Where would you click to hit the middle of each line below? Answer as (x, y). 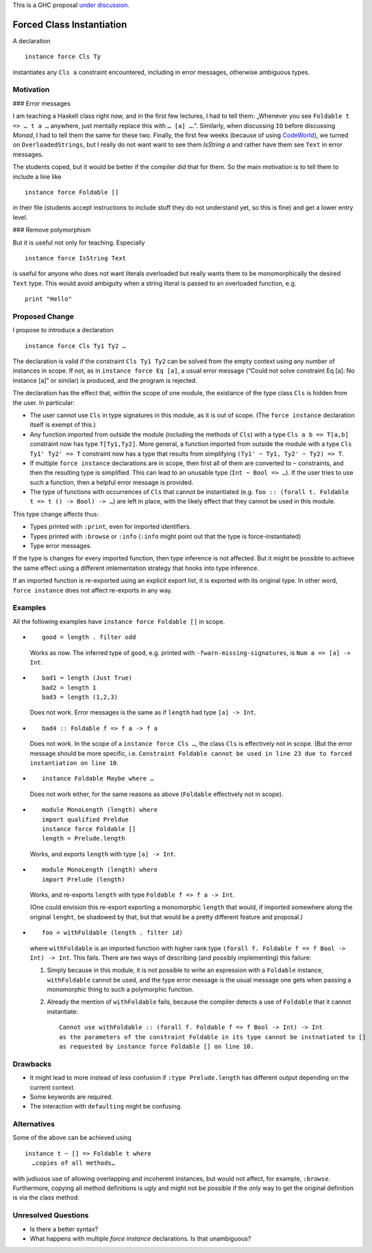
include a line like (37, 176)
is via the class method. (46, 1198)
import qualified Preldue (86, 819)
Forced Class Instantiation (70, 24)
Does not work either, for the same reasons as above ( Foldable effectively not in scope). (157, 794)
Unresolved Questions (51, 1215)
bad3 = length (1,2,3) (80, 697)
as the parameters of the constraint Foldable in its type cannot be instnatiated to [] (213, 1037)
